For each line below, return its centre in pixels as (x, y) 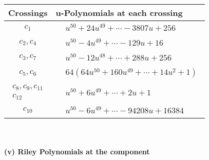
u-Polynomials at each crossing (119, 13)
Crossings (28, 13)
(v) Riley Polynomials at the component (77, 152)
